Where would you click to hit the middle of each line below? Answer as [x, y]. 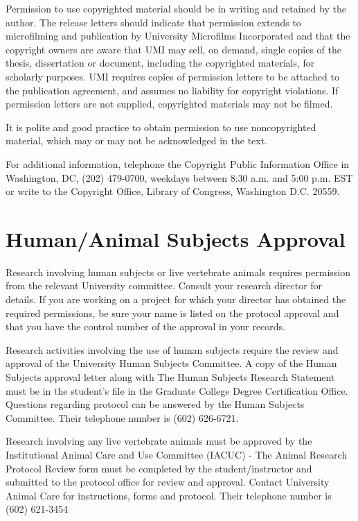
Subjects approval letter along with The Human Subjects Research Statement [170, 377]
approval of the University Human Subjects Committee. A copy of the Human [171, 363]
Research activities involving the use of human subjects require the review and [172, 349]
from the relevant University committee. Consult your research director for [164, 285]
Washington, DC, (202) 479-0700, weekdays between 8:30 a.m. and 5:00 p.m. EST [179, 177]
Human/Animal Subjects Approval [176, 238]
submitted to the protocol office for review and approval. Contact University [168, 482]
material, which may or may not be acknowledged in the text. [137, 140]
